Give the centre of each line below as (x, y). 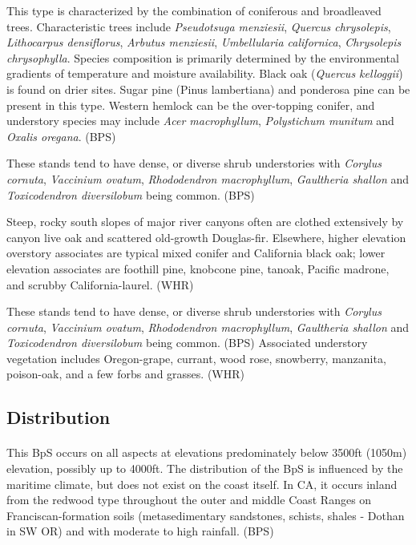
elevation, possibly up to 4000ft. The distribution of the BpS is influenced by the (205, 468)
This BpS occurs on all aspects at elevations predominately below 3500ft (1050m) (207, 452)
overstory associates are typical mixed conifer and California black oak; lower (196, 253)
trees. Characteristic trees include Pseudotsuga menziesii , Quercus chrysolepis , (199, 26)
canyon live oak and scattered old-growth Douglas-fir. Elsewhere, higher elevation (206, 237)
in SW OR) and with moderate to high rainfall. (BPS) (140, 531)
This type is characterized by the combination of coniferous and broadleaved (194, 10)
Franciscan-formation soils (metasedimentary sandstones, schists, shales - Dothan (206, 515)
